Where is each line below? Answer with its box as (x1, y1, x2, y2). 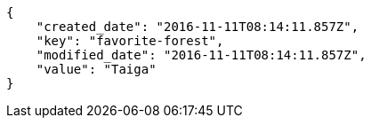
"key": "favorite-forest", (36, 34, 224, 48)
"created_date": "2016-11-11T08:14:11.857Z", (36, 20, 359, 34)
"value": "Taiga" (36, 62, 157, 76)
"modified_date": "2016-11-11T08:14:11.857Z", (36, 48, 367, 62)
